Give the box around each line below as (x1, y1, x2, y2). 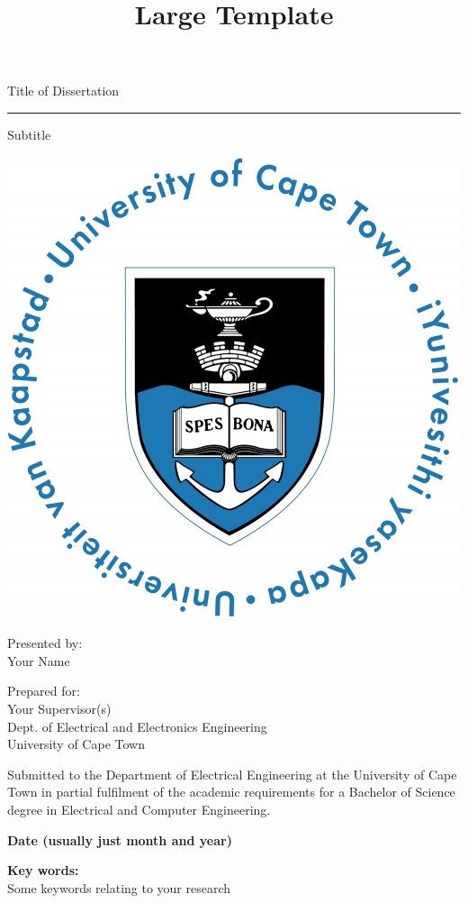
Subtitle (7, 124, 51, 143)
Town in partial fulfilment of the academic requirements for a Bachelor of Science (7, 782, 455, 801)
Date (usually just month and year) (7, 830, 232, 849)
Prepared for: (7, 681, 80, 700)
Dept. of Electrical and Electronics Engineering (7, 716, 267, 735)
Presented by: (7, 634, 83, 652)
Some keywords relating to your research (7, 878, 231, 897)
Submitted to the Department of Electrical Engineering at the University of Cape (7, 764, 457, 783)
